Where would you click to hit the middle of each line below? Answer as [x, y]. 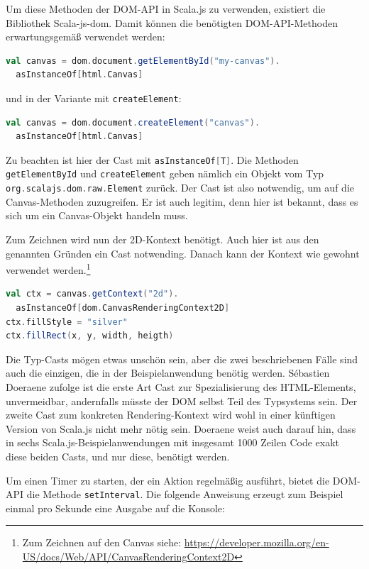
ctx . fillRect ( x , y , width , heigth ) [90, 336]
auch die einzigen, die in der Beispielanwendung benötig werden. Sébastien [168, 373]
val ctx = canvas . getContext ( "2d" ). [92, 294]
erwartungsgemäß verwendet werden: [86, 37]
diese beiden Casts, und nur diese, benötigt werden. [118, 456]
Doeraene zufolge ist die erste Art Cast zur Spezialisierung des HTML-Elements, [181, 386]
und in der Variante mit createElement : [94, 98]
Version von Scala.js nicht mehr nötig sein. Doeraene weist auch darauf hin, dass [181, 428]
